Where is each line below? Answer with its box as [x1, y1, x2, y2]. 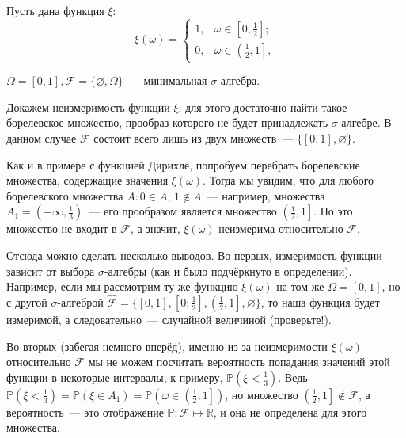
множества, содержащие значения [6, 172, 169, 189]
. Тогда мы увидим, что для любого [203, 172, 374, 189]
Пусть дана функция [6, 2, 104, 18]
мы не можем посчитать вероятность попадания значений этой [88, 353, 390, 370]
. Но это [313, 203, 353, 219]
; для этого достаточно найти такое [178, 98, 347, 115]
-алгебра [217, 76, 257, 88]
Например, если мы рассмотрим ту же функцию [6, 278, 238, 295]
